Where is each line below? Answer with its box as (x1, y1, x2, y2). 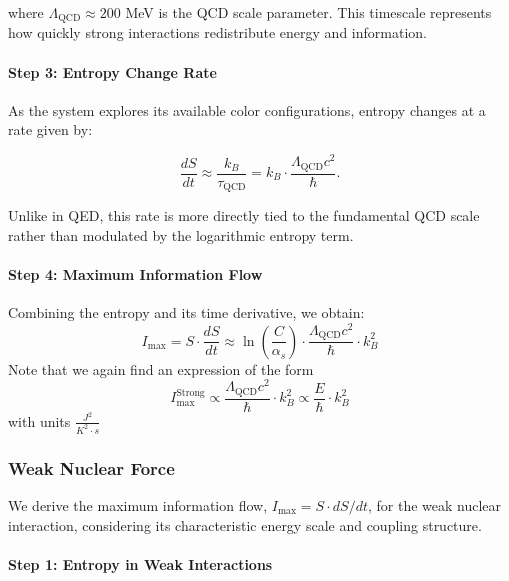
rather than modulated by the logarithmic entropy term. (8, 224, 354, 245)
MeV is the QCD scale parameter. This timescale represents (125, 2, 492, 22)
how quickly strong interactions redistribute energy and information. (8, 22, 427, 43)
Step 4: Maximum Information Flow (8, 263, 263, 284)
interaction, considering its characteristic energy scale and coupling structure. (8, 514, 482, 535)
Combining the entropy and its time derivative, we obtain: (8, 302, 365, 323)
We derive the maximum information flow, (8, 494, 268, 515)
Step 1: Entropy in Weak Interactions (8, 553, 273, 574)
